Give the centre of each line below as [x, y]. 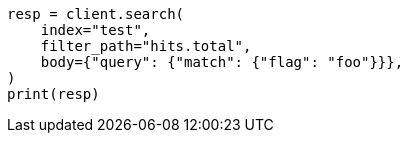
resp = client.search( [96, 14]
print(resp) [53, 94]
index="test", [95, 30]
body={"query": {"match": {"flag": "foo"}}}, [222, 62]
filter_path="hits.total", [146, 46]
